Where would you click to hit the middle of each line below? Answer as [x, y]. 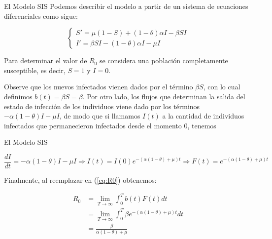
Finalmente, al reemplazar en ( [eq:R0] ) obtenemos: [80, 180]
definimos [18, 96]
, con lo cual [222, 87]
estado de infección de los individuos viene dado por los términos [102, 106]
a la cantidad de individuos [203, 116]
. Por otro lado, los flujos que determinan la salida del [164, 96]
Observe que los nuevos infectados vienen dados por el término [99, 87]
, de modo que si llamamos [100, 116]
